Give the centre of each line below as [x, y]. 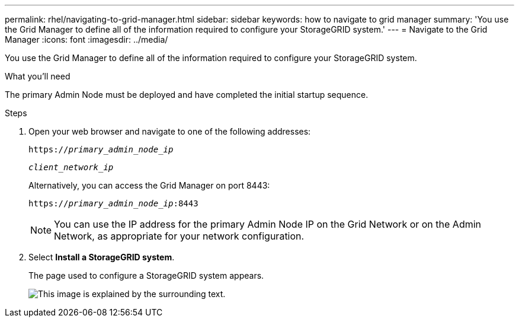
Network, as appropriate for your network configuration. [179, 236]
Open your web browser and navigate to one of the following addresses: [170, 131]
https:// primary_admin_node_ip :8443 [113, 203]
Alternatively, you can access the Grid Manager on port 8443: [149, 185]
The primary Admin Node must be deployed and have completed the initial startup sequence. [187, 95]
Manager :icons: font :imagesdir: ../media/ [86, 39]
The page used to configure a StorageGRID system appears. [146, 275]
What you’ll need [38, 76]
